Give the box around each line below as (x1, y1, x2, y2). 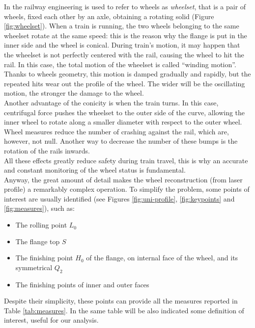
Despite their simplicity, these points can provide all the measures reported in (4, 296, 238, 306)
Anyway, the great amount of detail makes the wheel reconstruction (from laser (4, 174, 243, 184)
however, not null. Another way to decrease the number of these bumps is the (4, 136, 238, 146)
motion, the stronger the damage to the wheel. (4, 88, 144, 98)
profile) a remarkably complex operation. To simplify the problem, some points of (4, 184, 250, 194)
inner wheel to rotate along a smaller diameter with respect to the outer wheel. (4, 117, 242, 127)
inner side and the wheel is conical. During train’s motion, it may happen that (4, 40, 240, 50)
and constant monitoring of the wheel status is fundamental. (4, 165, 186, 175)
